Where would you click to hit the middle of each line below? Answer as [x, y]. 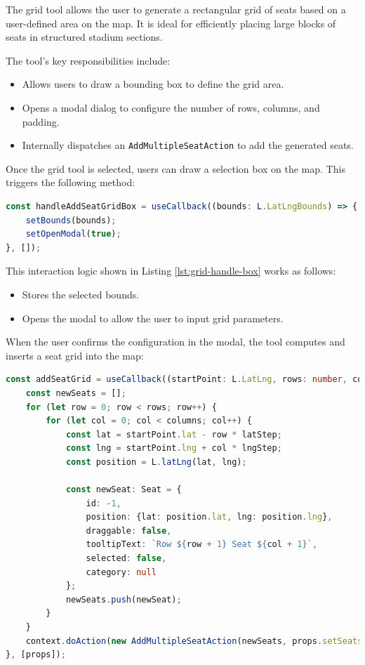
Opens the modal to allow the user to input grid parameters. [153, 318]
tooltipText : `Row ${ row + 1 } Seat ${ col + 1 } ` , [202, 545]
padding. [41, 121]
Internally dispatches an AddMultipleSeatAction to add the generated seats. [188, 145]
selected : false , [126, 559]
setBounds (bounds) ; [71, 220]
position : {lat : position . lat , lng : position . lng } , [209, 517]
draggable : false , [129, 531]
